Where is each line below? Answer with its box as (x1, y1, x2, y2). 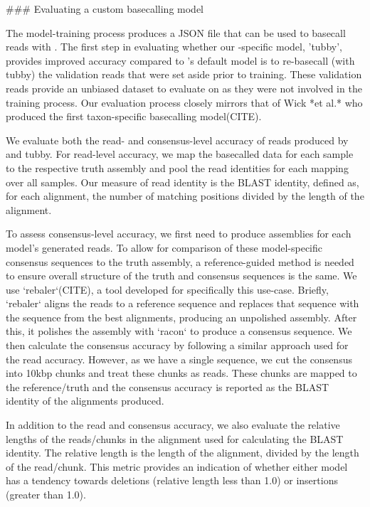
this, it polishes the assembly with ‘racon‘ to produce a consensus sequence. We (6, 324, 352, 338)
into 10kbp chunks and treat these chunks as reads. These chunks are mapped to (6, 365, 357, 380)
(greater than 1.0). (6, 487, 86, 501)
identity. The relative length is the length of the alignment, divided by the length (6, 445, 359, 460)
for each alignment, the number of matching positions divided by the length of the (6, 188, 364, 203)
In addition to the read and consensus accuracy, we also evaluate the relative (6, 417, 340, 432)
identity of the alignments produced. (6, 393, 164, 408)
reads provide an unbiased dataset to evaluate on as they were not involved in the (6, 80, 362, 95)
